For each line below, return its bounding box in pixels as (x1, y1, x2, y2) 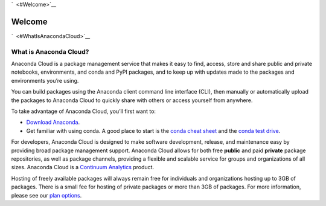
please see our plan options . (11, 192, 82, 199)
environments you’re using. (11, 77, 79, 84)
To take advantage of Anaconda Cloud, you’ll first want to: (11, 108, 156, 115)
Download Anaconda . (26, 118, 80, 126)
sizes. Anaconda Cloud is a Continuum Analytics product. (11, 164, 154, 171)
